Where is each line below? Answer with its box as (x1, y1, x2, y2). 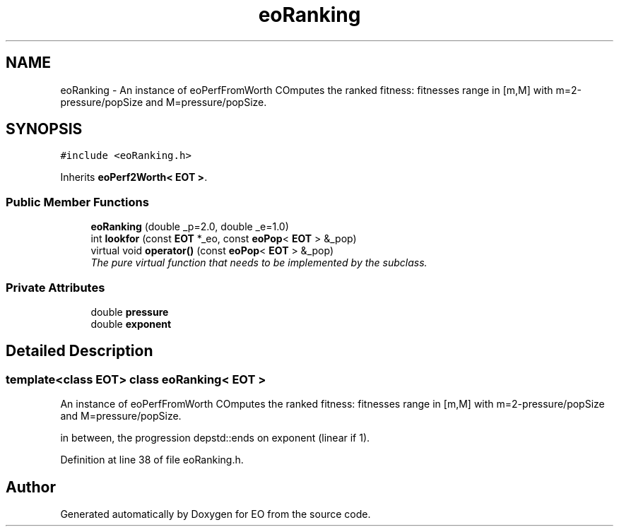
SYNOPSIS (6, 120, 83, 138)
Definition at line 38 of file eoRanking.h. (60, 454, 244, 466)
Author (6, 478, 56, 496)
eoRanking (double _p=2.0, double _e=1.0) (90, 220, 289, 233)
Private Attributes (6, 280, 105, 295)
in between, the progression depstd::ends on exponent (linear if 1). (60, 432, 370, 444)
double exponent (90, 317, 172, 330)
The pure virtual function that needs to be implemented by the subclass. (90, 256, 428, 269)
